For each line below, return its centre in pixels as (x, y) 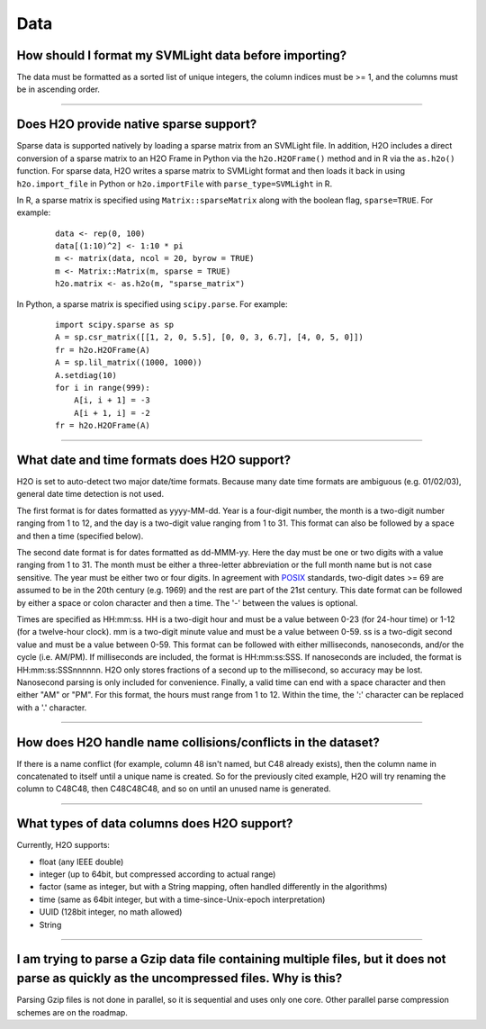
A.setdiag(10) (86, 375)
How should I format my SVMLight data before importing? (182, 55)
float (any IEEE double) (81, 862)
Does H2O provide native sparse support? (137, 125)
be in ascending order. (58, 89)
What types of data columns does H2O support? (155, 824)
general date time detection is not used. (90, 494)
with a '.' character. (52, 708)
